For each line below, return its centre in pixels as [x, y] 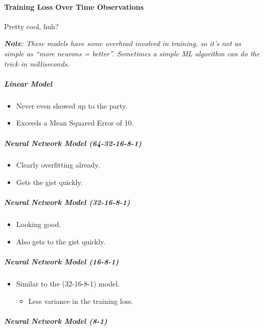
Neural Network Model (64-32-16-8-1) [73, 143]
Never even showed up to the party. [72, 105]
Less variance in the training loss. [81, 301]
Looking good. [39, 224]
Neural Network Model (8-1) [56, 321]
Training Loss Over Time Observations [74, 6]
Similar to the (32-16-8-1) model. [68, 283]
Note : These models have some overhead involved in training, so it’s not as [123, 43]
